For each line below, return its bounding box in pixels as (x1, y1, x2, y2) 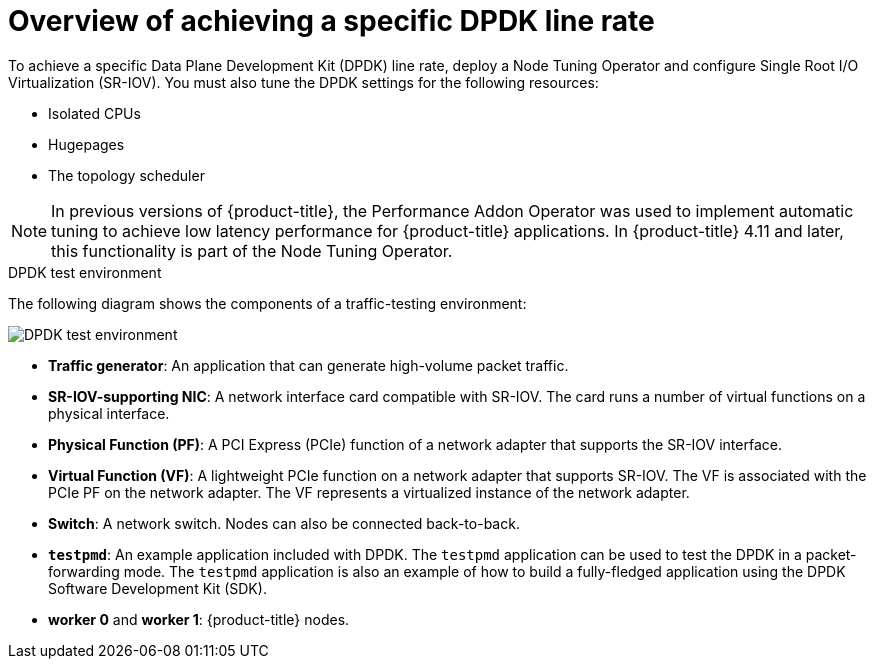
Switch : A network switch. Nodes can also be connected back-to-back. (48, 514, 520, 532)
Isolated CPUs (48, 104, 141, 122)
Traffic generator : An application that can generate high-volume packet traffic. (48, 356, 569, 374)
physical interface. (48, 404, 170, 422)
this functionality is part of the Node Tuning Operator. (51, 240, 453, 261)
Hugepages (48, 135, 125, 153)
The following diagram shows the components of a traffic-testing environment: (8, 294, 527, 312)
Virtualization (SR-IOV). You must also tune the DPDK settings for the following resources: (8, 73, 599, 91)
